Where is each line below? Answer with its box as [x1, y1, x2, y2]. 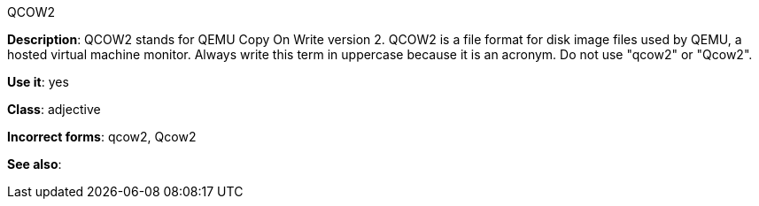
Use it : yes [7, 74, 69, 89]
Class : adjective [7, 102, 101, 117]
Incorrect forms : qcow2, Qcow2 [7, 129, 197, 144]
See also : [7, 156, 62, 172]
